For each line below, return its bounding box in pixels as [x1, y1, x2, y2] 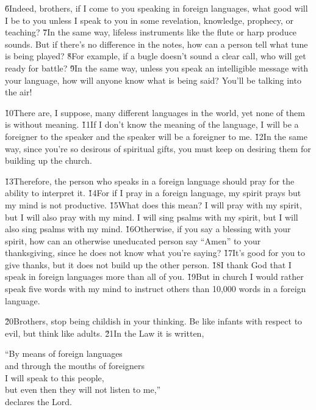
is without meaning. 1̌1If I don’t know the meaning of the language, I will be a [5, 118, 299, 131]
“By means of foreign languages [5, 347, 123, 360]
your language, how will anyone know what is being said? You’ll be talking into [5, 73, 301, 86]
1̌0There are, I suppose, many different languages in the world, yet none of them [5, 106, 305, 119]
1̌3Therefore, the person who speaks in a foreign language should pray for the [5, 174, 295, 187]
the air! [5, 86, 32, 98]
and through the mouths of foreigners [5, 359, 145, 372]
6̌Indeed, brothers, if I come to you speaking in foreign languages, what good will [5, 2, 308, 14]
